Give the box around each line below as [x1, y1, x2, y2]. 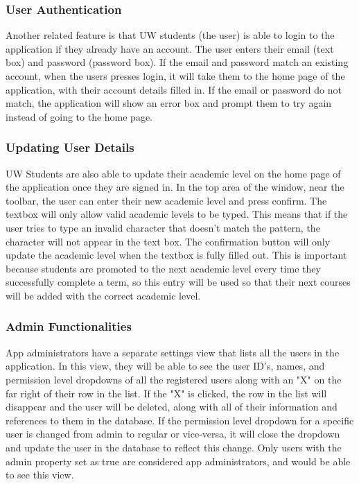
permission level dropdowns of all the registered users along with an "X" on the [6, 372, 342, 386]
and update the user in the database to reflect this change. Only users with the [6, 440, 342, 454]
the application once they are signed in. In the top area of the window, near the [6, 180, 344, 194]
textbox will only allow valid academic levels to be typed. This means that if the [6, 207, 348, 221]
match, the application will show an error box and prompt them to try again [6, 96, 332, 110]
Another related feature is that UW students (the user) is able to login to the [6, 28, 335, 42]
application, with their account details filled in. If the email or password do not [6, 82, 342, 96]
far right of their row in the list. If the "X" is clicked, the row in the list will [6, 386, 327, 400]
